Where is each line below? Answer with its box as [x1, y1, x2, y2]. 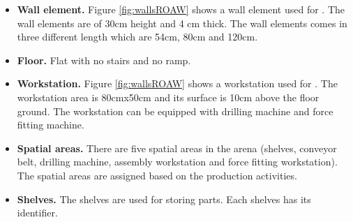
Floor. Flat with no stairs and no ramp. [17, 52, 191, 67]
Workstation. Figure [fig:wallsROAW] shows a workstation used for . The [17, 76, 338, 91]
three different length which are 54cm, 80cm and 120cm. [17, 29, 258, 44]
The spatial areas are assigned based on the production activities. [17, 168, 297, 182]
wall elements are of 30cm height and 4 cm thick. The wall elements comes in [17, 15, 347, 30]
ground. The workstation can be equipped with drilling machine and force [17, 103, 333, 118]
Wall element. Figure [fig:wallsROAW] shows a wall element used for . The [17, 2, 345, 16]
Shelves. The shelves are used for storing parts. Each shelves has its [17, 191, 311, 206]
